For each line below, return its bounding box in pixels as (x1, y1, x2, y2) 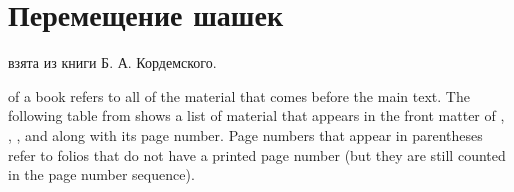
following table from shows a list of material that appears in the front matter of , (8, 105, 505, 126)
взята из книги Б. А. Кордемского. (8, 52, 217, 73)
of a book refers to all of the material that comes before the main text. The (8, 85, 470, 106)
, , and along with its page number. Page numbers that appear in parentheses (8, 124, 483, 145)
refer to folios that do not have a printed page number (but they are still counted (8, 144, 506, 165)
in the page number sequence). (8, 164, 195, 185)
